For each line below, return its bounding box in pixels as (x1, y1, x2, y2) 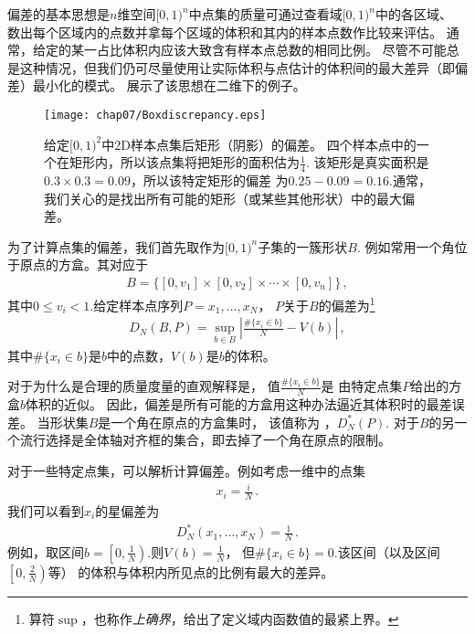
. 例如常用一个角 (356, 237, 455, 256)
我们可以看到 (7, 502, 84, 521)
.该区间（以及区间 (333, 542, 440, 561)
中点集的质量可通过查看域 (188, 5, 343, 23)
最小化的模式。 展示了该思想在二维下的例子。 (32, 76, 306, 95)
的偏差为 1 (318, 293, 375, 314)
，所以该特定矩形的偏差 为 (130, 171, 289, 190)
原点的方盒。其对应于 (19, 255, 148, 274)
